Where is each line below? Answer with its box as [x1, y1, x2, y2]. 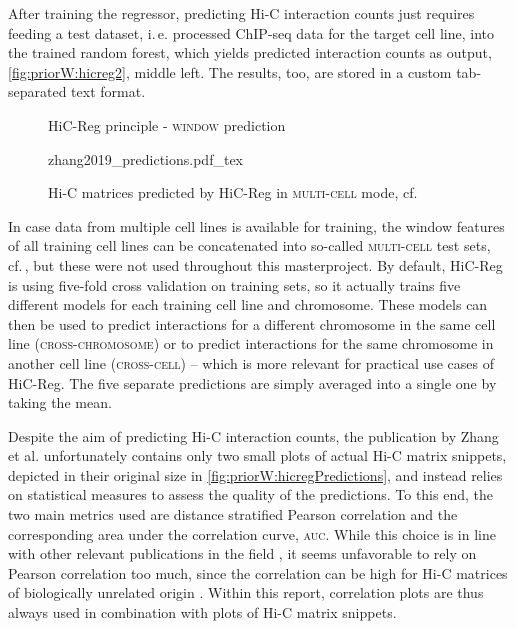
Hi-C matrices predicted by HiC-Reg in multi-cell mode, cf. [48, 182, 418, 203]
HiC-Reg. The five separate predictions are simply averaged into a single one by [8, 372, 497, 393]
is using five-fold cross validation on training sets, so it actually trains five [8, 274, 461, 295]
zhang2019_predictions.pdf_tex [48, 148, 243, 169]
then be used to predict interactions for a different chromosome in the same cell [8, 313, 496, 334]
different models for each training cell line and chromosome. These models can [8, 294, 488, 315]
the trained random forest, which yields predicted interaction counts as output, [8, 42, 492, 63]
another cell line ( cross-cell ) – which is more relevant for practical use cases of [8, 352, 495, 373]
